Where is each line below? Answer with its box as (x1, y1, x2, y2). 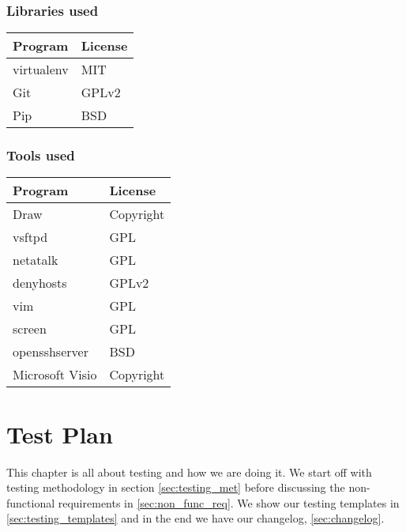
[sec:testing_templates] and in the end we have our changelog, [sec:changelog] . (6, 510, 385, 526)
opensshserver (13, 342, 88, 361)
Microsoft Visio (13, 365, 97, 384)
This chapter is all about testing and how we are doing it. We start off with (6, 463, 372, 480)
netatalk (13, 251, 58, 270)
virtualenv (13, 60, 69, 79)
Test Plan (6, 417, 113, 450)
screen (13, 319, 47, 338)
